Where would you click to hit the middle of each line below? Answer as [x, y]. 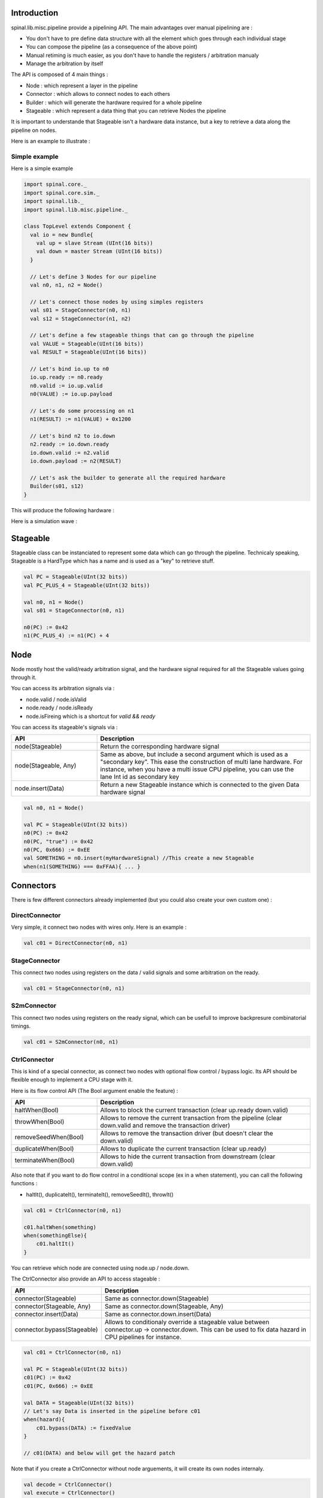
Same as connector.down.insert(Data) [158, 1314]
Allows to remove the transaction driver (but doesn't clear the [187, 1134]
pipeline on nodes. [34, 130]
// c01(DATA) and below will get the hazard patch [100, 1453]
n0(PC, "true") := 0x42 [59, 841]
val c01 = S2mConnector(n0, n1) [71, 1042]
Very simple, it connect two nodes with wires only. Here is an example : [99, 927]
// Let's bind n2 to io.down [73, 436]
